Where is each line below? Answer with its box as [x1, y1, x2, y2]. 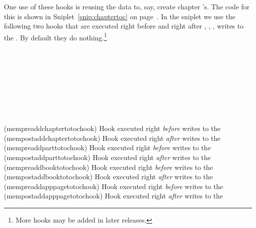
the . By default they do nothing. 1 [4, 31, 107, 42]
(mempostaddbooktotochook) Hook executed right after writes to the [4, 171, 213, 182]
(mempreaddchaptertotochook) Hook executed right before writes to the [4, 123, 221, 133]
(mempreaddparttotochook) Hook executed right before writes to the [4, 142, 211, 153]
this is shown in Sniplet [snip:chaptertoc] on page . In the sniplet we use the [4, 11, 235, 21]
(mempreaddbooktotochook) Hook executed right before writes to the [4, 162, 213, 172]
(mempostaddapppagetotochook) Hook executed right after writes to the [4, 191, 223, 201]
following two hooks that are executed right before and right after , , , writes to [4, 21, 244, 31]
